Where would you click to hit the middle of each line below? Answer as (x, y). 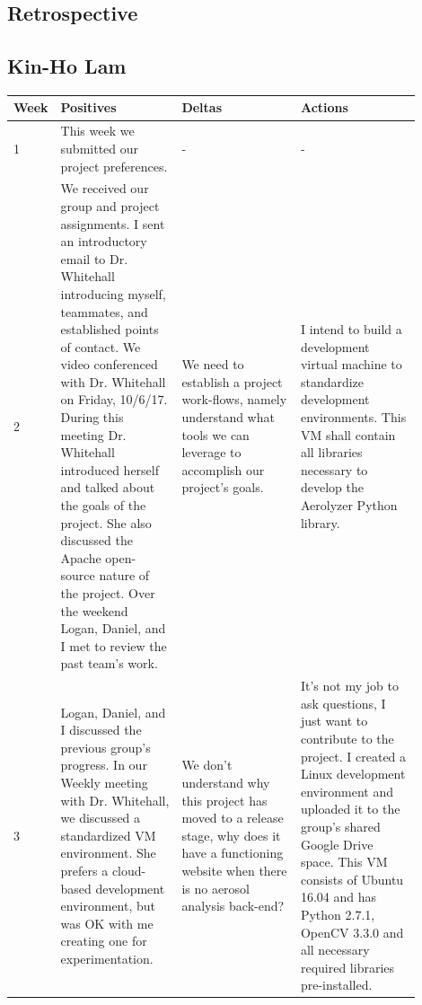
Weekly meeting (104, 782)
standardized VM (108, 835)
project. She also (106, 522)
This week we (97, 131)
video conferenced (109, 364)
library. (320, 522)
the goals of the (103, 505)
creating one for (104, 941)
